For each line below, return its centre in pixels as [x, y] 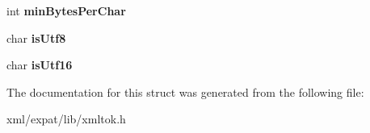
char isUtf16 [40, 65]
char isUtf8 [36, 37]
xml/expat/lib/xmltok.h [66, 119]
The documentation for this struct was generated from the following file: [185, 91]
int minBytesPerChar [66, 10]
